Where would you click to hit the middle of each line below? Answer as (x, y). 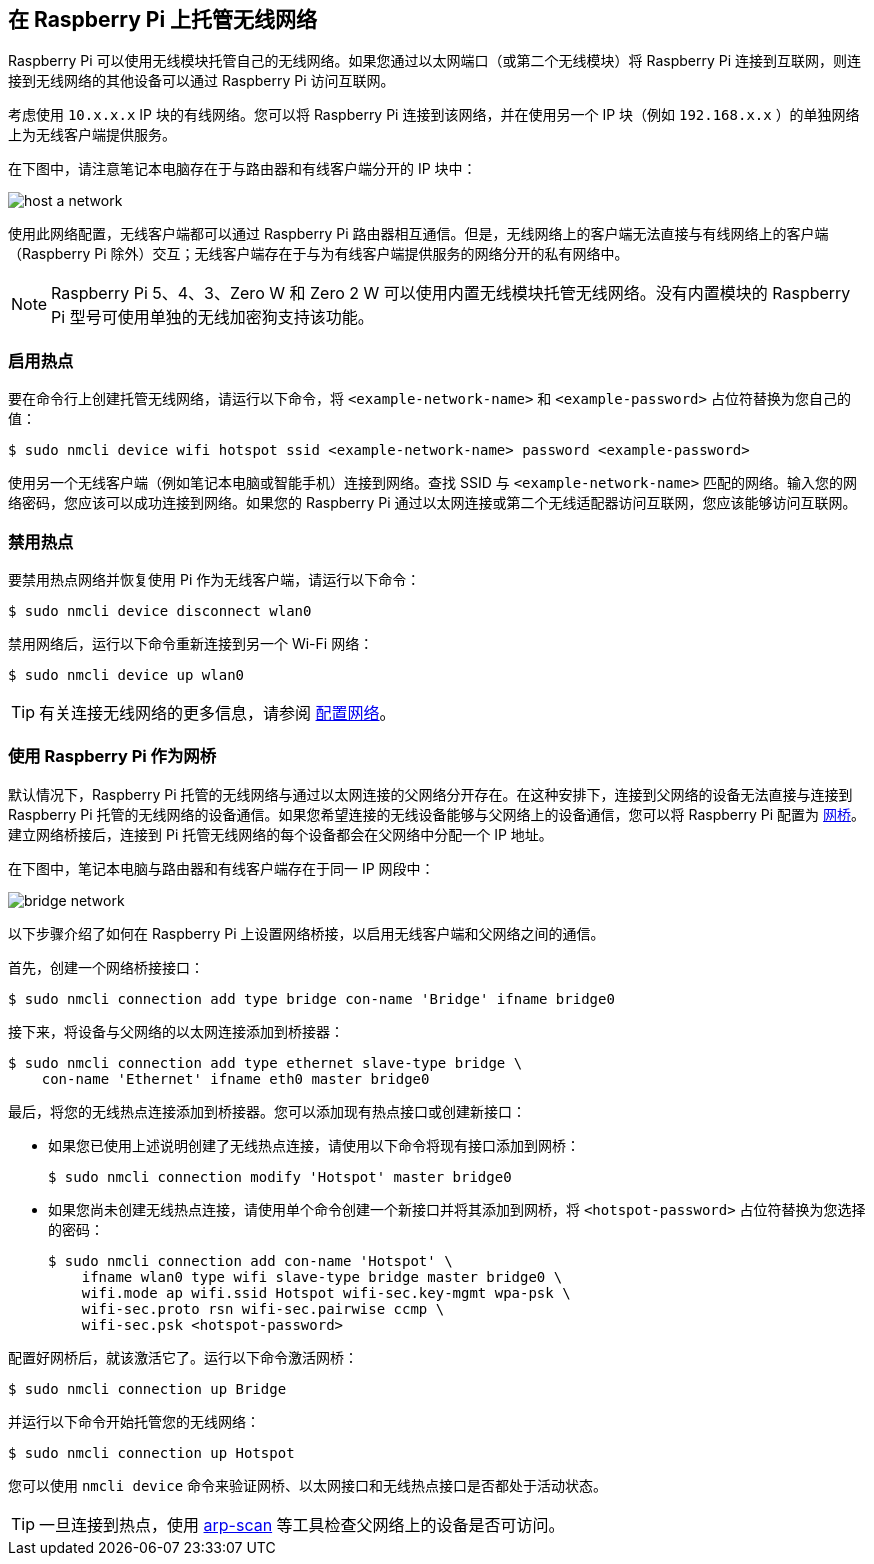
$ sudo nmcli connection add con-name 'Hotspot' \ (250, 1260)
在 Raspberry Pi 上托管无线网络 (163, 19)
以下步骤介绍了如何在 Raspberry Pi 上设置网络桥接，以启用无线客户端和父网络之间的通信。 (306, 933)
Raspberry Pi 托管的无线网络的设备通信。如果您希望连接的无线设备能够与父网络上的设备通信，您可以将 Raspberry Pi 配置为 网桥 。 (436, 814)
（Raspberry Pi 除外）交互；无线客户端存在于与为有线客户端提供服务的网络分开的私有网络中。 (318, 254)
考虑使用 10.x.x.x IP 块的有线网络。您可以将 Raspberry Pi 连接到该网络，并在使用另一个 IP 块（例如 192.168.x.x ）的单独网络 (434, 115)
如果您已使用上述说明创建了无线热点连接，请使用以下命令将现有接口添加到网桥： (314, 1145)
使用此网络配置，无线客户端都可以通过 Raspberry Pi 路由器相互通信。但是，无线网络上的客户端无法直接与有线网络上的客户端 (418, 234)
